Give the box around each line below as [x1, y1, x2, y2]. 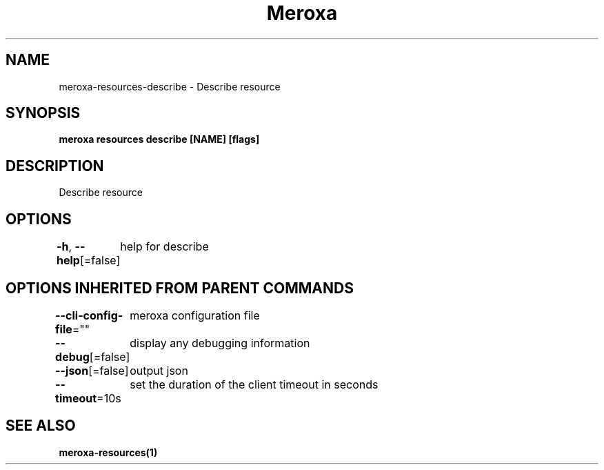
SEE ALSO [6, 417, 76, 435]
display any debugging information [130, 335, 310, 350]
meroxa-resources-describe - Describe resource [59, 80, 281, 92]
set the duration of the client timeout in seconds [130, 377, 379, 391]
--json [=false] [55, 363, 129, 378]
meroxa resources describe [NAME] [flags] [59, 133, 260, 146]
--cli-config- [55, 308, 123, 322]
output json [130, 363, 188, 378]
